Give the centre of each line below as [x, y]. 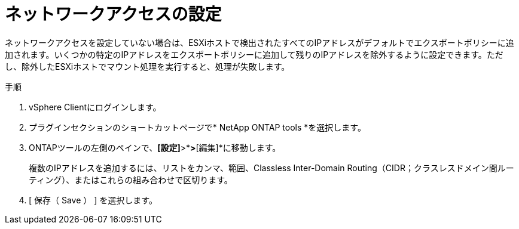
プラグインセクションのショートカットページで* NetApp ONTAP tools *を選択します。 [197, 127]
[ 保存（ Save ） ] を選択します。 [93, 200]
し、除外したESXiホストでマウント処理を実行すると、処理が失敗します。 [147, 66]
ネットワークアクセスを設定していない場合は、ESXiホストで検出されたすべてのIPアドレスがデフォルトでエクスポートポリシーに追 [259, 42]
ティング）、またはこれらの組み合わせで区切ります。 [131, 180]
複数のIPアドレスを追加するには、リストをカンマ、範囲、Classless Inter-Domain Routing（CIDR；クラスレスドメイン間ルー [271, 168]
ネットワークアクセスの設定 [113, 14]
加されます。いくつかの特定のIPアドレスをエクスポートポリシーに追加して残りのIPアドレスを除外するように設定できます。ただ [254, 54]
